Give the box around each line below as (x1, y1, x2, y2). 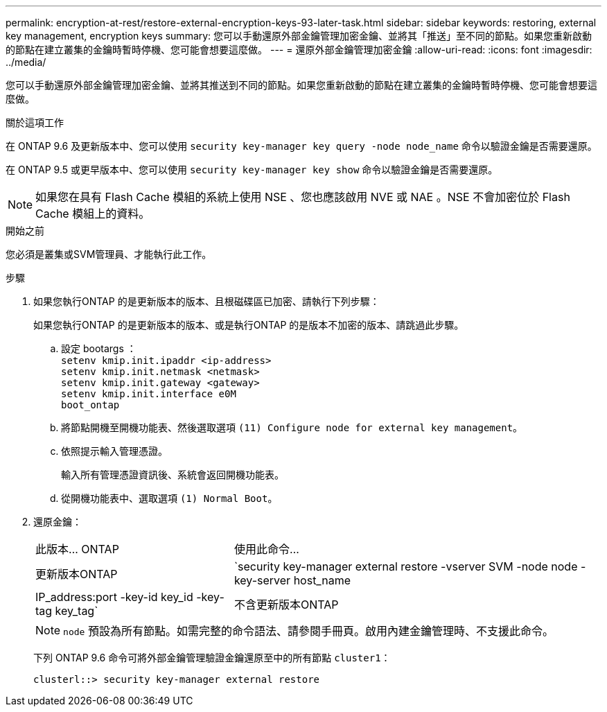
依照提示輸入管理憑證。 (61, 445, 168, 457)
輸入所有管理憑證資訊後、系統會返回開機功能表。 (61, 469, 284, 480)
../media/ (6, 56, 46, 68)
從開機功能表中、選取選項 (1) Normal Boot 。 (61, 492, 278, 504)
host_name (293, 573, 351, 587)
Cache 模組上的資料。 (35, 207, 150, 220)
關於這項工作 (6, 116, 64, 128)
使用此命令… (234, 542, 299, 556)
